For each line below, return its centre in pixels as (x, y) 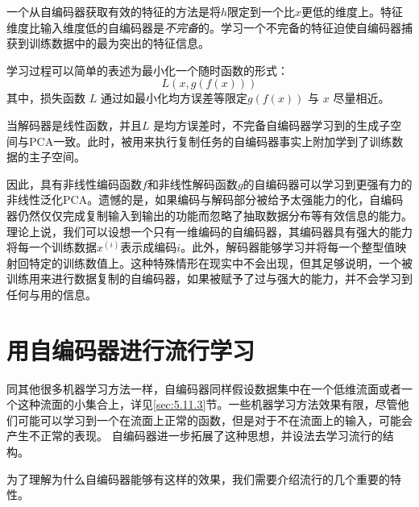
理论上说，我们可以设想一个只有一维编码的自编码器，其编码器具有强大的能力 (209, 231)
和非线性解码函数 (192, 183)
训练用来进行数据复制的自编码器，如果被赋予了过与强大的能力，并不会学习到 (209, 278)
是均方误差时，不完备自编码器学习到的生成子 (272, 125)
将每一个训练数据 (52, 247)
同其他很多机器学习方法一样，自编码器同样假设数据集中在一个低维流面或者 (204, 388)
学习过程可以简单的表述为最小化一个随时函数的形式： (147, 70)
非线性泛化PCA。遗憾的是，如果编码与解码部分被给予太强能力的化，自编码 (205, 199)
